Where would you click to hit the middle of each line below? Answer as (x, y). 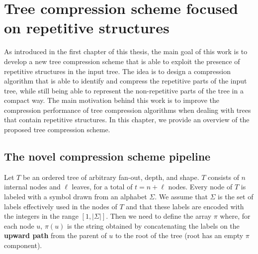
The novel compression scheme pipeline (107, 156)
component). (23, 245)
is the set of (236, 197)
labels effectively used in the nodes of (61, 206)
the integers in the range (41, 216)
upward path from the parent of (55, 235)
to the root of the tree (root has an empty (179, 235)
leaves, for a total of (102, 187)
